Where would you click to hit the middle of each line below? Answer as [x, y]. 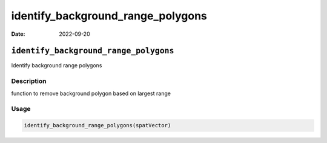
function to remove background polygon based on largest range [91, 93]
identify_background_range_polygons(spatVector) [97, 125]
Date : [18, 34]
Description [29, 81]
